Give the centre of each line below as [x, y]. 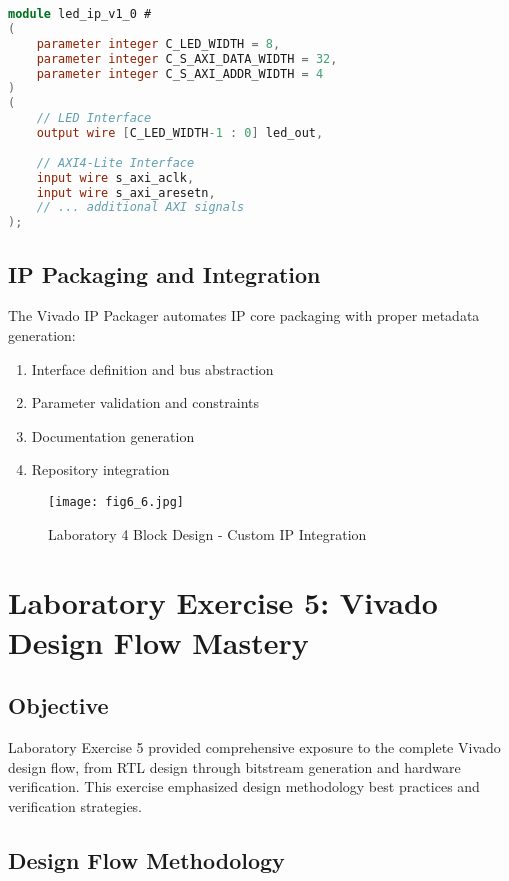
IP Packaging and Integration [164, 273]
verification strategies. [75, 805]
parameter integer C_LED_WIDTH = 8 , [158, 43]
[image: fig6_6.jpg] [116, 501]
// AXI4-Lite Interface [115, 162]
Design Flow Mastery [158, 641]
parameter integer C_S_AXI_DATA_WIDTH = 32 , [187, 58]
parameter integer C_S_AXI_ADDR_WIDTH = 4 [180, 73]
